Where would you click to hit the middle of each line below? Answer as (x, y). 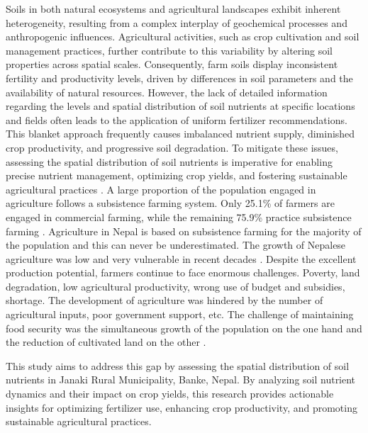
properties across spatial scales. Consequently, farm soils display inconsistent (172, 64)
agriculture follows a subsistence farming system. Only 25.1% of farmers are (170, 203)
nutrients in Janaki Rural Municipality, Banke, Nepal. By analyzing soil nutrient (181, 379)
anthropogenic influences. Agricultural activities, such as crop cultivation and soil (183, 36)
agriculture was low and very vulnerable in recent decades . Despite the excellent (181, 258)
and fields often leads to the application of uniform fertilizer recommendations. (177, 119)
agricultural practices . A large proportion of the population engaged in (161, 189)
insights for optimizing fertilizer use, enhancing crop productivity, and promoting (182, 407)
